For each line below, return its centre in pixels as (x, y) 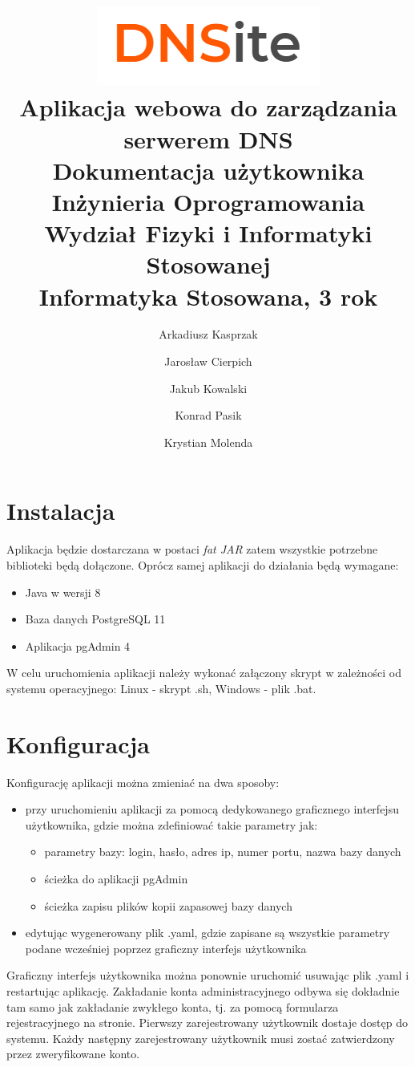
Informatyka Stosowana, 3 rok (208, 296)
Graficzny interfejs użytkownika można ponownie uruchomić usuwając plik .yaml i (208, 975)
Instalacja (61, 511)
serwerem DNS (208, 138)
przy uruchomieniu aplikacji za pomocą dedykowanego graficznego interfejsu (212, 809)
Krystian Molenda (208, 442)
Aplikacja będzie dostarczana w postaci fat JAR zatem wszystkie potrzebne (192, 549)
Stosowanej (208, 264)
